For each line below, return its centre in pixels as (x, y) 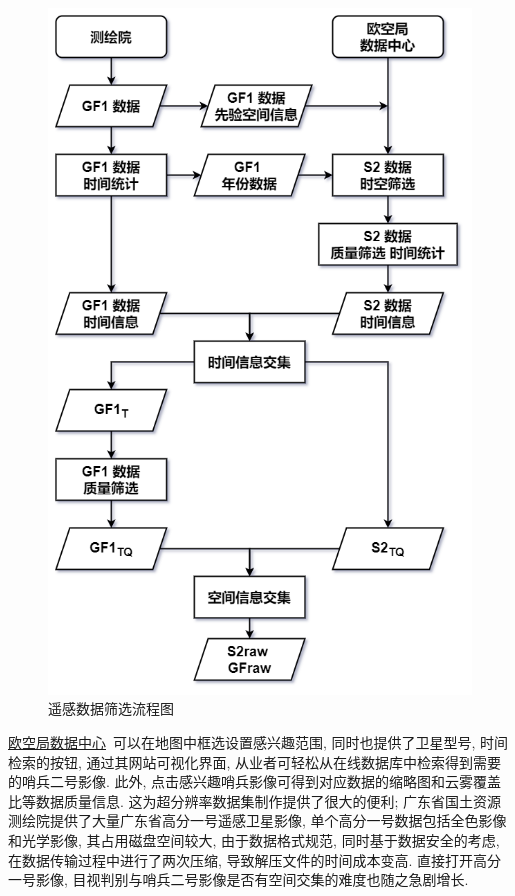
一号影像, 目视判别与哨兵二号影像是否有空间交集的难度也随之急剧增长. (238, 879)
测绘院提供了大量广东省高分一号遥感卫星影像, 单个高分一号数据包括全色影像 (257, 820)
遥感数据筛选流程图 (111, 708)
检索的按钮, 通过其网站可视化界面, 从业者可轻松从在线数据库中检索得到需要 (255, 761)
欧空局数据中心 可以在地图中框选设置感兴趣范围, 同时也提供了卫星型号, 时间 (258, 742)
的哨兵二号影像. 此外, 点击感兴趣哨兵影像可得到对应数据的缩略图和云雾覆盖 (255, 781)
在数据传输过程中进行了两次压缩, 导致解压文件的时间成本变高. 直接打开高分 (255, 859)
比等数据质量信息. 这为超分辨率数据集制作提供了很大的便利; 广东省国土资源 (255, 800)
